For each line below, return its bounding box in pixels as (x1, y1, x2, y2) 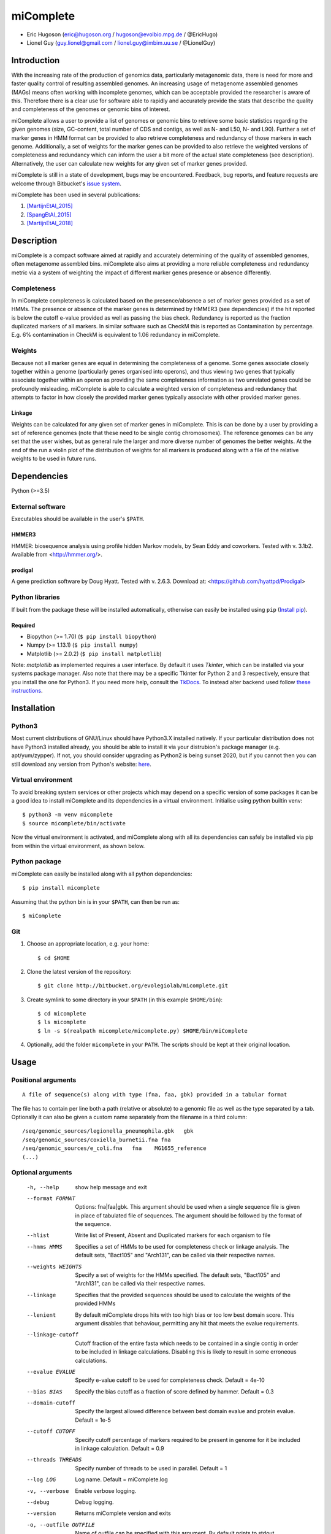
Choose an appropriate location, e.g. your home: (26, 940, 150, 947)
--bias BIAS (26, 1388, 63, 1395)
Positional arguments (11, 1076, 77, 1084)
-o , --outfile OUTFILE (26, 1521, 95, 1528)
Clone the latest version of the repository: (26, 968, 132, 975)
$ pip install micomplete (22, 884, 101, 892)
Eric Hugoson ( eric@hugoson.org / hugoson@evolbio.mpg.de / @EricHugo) (26, 31, 218, 38)
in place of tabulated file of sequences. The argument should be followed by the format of (75, 1212, 302, 1219)
